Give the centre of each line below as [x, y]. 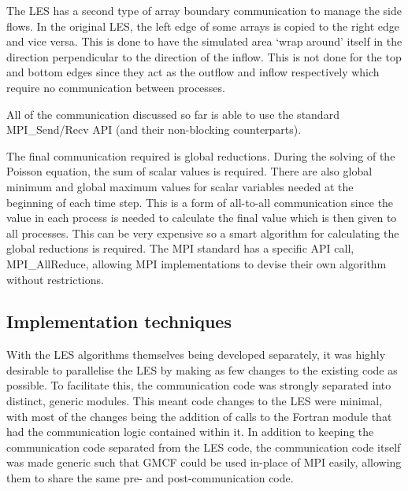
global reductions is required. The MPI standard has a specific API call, [180, 248]
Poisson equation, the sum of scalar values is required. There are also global [189, 171]
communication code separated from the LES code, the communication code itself [204, 447]
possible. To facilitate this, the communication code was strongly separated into [199, 385]
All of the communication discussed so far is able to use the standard [173, 114]
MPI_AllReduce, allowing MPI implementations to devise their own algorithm [197, 263]
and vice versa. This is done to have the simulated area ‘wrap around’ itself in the [204, 41]
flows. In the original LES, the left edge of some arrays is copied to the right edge [203, 26]
